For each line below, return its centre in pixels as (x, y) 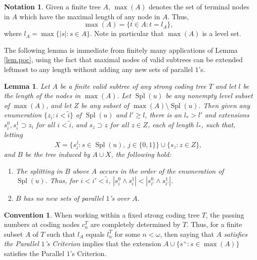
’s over (120, 198)
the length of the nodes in (42, 95)
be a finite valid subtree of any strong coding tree (133, 86)
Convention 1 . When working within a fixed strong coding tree (102, 214)
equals (95, 234)
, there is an (163, 115)
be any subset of (105, 105)
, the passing (225, 214)
